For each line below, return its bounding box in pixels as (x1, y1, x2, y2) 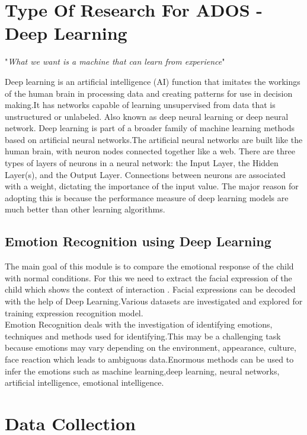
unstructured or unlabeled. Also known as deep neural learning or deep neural (5, 110, 289, 122)
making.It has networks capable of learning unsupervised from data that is (5, 99, 276, 111)
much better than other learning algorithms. (5, 203, 165, 215)
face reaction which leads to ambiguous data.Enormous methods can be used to (5, 353, 294, 365)
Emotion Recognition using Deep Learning (5, 232, 271, 250)
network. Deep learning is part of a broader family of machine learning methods (5, 122, 295, 134)
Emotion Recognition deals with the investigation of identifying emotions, (5, 318, 273, 331)
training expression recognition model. (5, 306, 143, 319)
